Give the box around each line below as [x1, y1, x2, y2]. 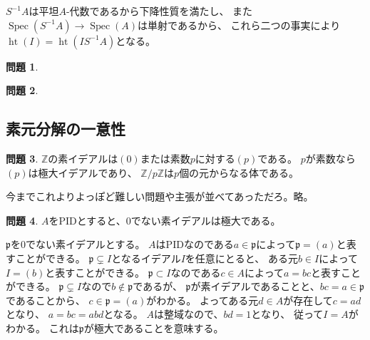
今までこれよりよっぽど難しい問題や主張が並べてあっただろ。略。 [6, 189, 314, 204]
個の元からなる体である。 [179, 165, 299, 180]
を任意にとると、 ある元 [185, 250, 298, 265]
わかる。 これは [6, 320, 79, 335]
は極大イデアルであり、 [28, 165, 138, 180]
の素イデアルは [48, 150, 118, 165]
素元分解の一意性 [6, 118, 125, 140]
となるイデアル [111, 250, 181, 265]
